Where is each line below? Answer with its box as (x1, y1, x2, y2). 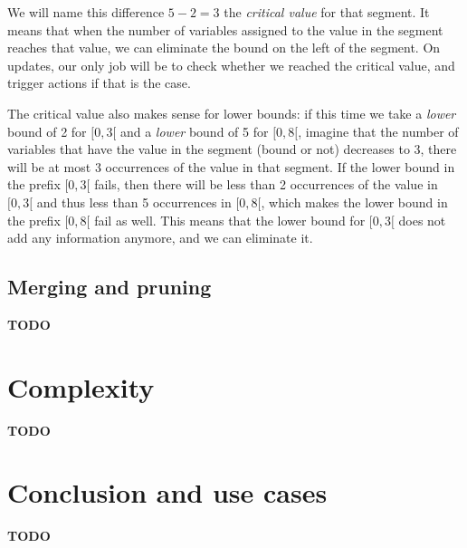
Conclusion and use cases (7, 474, 328, 511)
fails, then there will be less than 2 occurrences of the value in (94, 175, 438, 194)
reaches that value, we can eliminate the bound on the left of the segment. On (7, 38, 441, 57)
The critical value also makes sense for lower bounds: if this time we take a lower (7, 103, 456, 122)
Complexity (7, 368, 155, 405)
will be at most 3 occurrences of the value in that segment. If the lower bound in (7, 157, 455, 176)
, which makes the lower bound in (261, 192, 448, 211)
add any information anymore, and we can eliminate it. (7, 228, 313, 247)
